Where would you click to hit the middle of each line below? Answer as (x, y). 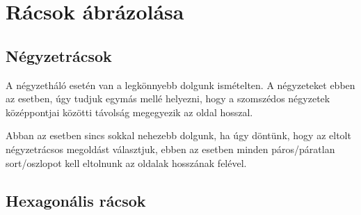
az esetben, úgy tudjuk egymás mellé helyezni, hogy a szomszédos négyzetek (168, 98)
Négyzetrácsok (59, 55)
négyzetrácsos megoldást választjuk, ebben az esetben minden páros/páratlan (170, 149)
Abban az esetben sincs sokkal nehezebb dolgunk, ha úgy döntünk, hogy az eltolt (178, 135)
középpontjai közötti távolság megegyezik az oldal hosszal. (129, 112)
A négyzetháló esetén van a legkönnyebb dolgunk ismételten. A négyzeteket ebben (180, 85)
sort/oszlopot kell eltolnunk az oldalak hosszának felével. (126, 162)
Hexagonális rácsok (76, 200)
